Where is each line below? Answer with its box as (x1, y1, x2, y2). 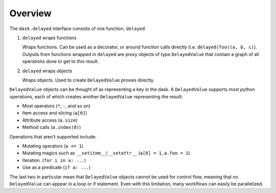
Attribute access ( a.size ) (22, 117, 78, 123)
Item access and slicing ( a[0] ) (22, 110, 87, 116)
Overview (9, 8, 52, 19)
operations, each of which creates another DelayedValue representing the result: (9, 93, 183, 99)
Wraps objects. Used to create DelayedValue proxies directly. (22, 77, 155, 83)
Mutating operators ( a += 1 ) (22, 143, 84, 149)
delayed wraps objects (22, 68, 73, 74)
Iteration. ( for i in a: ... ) (22, 157, 86, 163)
